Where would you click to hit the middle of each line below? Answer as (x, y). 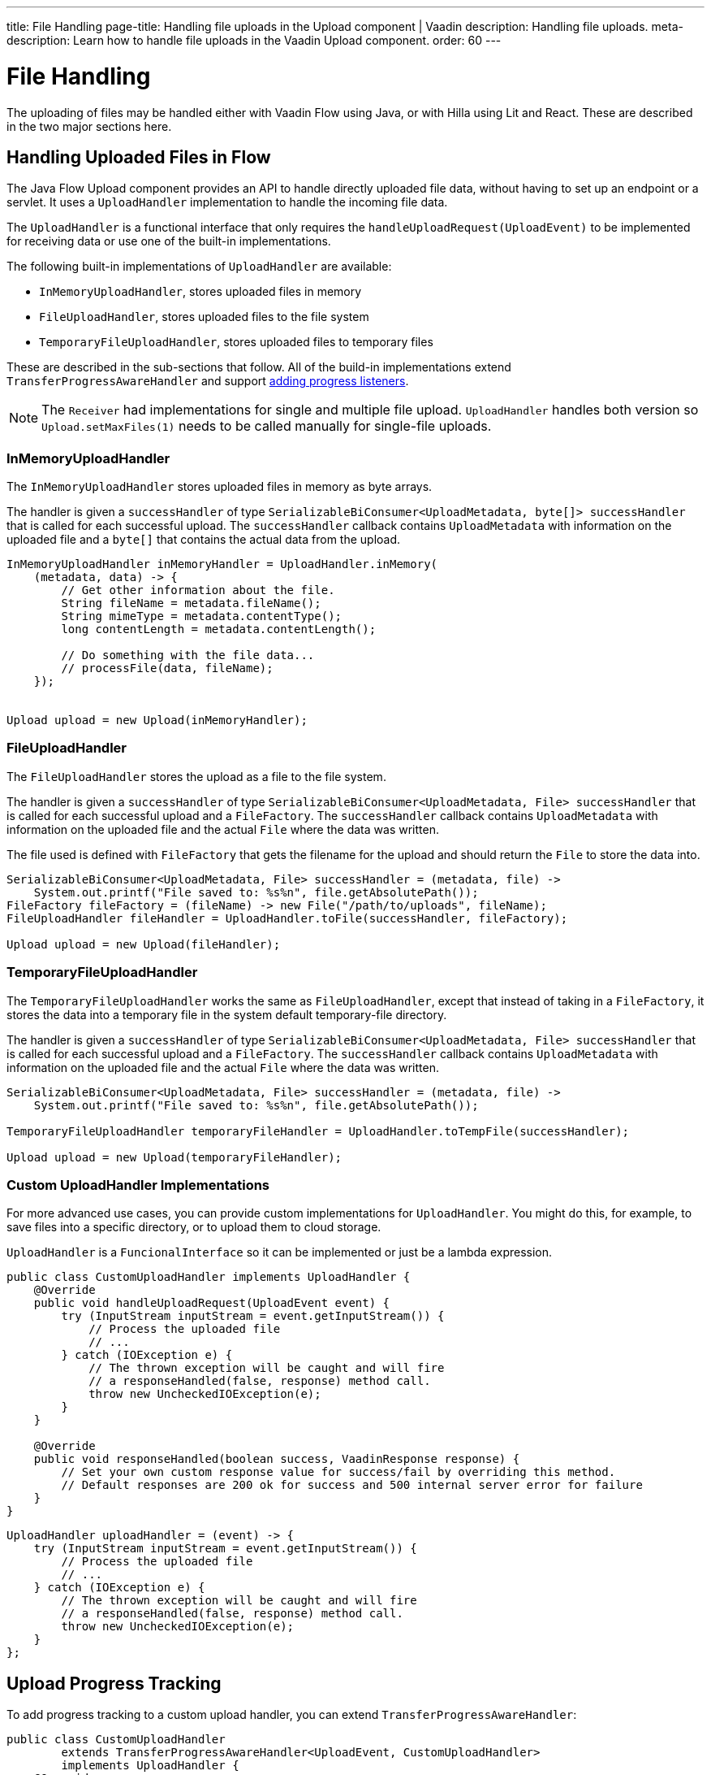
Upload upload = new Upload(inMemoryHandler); (157, 720)
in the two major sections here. (89, 126)
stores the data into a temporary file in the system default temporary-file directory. (227, 1014)
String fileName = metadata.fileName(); (191, 603)
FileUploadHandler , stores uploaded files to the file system (204, 317)
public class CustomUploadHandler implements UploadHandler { (209, 1277)
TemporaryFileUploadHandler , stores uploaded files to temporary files (236, 342)
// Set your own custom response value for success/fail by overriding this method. (338, 1472)
